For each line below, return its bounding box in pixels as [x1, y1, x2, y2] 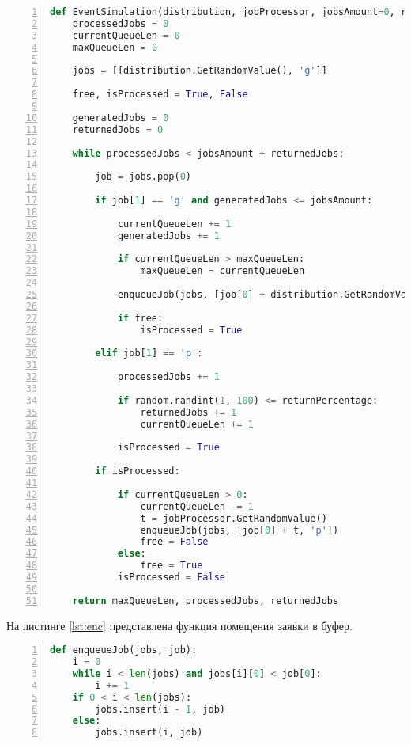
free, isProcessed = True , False [72, 89, 248, 101]
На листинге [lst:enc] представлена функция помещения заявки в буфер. [6, 617, 353, 633]
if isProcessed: [95, 466, 180, 477]
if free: [117, 312, 164, 324]
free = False [140, 536, 209, 548]
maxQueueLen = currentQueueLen [140, 265, 305, 277]
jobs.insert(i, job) [95, 727, 203, 739]
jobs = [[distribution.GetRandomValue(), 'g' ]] [72, 65, 327, 77]
